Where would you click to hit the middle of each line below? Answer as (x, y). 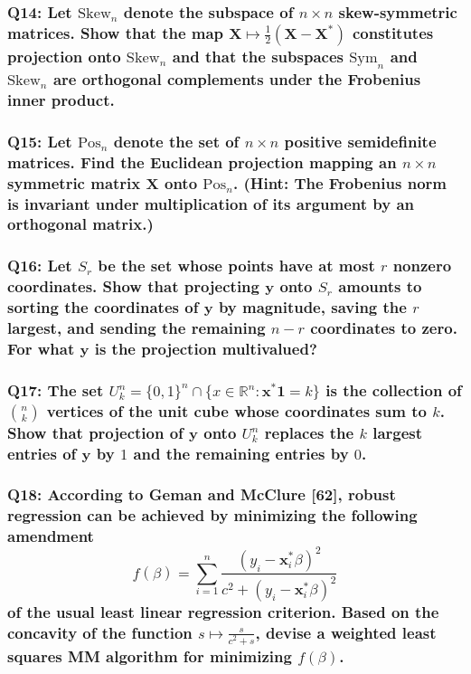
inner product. (61, 99)
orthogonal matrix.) (80, 224)
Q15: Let (40, 141)
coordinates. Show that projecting (133, 286)
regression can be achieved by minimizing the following (212, 515)
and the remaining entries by (241, 453)
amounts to (380, 286)
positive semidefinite (360, 141)
